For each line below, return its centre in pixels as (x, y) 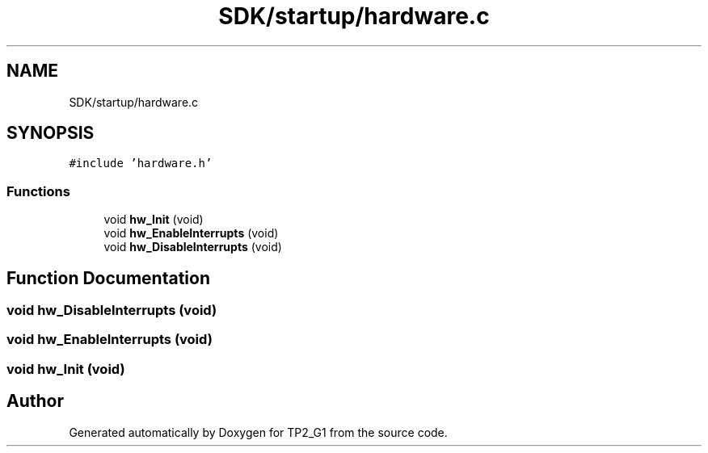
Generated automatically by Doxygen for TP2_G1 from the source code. (258, 432)
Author (35, 401)
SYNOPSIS (51, 133)
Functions (38, 191)
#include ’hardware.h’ (141, 164)
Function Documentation (108, 278)
